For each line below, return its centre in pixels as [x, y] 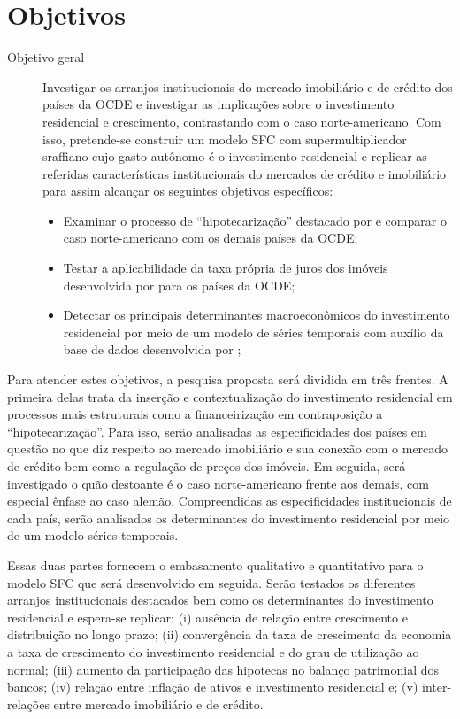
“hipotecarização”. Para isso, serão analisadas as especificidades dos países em [217, 431]
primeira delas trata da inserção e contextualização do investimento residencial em [230, 396]
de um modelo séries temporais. [93, 535]
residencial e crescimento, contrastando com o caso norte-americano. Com [242, 121]
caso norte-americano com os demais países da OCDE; [211, 238]
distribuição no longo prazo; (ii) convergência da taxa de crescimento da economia [230, 634]
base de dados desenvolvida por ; [152, 349]
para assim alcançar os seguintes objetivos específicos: [188, 191]
